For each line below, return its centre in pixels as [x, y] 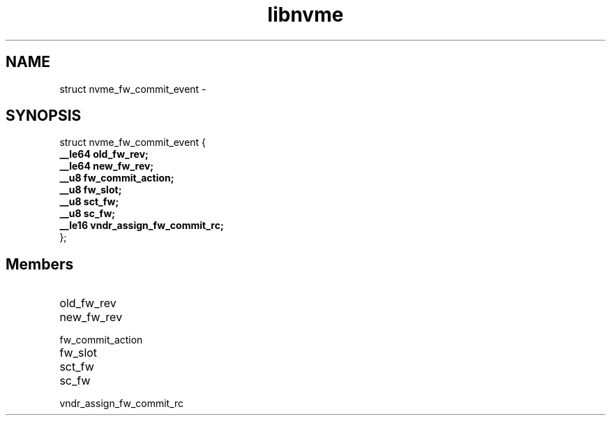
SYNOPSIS [44, 116]
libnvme [305, 15]
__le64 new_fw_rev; [107, 166]
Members [40, 264]
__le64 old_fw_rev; [104, 154]
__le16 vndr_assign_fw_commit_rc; [142, 226]
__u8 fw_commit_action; [117, 178]
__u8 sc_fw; [88, 214]
